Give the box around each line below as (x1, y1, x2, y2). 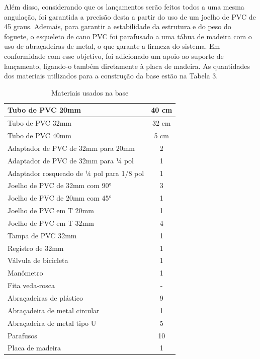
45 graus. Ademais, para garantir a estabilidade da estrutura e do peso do (4, 21, 231, 32)
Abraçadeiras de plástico (8, 293, 83, 303)
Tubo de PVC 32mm (8, 118, 71, 128)
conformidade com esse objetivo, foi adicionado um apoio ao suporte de (4, 50, 224, 61)
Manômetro (8, 267, 43, 278)
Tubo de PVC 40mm (8, 130, 71, 141)
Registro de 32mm (8, 242, 64, 253)
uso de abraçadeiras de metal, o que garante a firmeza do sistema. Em (4, 41, 220, 51)
